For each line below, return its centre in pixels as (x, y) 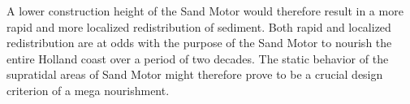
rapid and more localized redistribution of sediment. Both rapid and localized (199, 26)
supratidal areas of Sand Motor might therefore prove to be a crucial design (195, 74)
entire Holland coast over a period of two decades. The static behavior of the (198, 58)
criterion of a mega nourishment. (88, 90)
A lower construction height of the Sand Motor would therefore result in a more (205, 11)
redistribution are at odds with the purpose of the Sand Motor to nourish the (199, 43)
